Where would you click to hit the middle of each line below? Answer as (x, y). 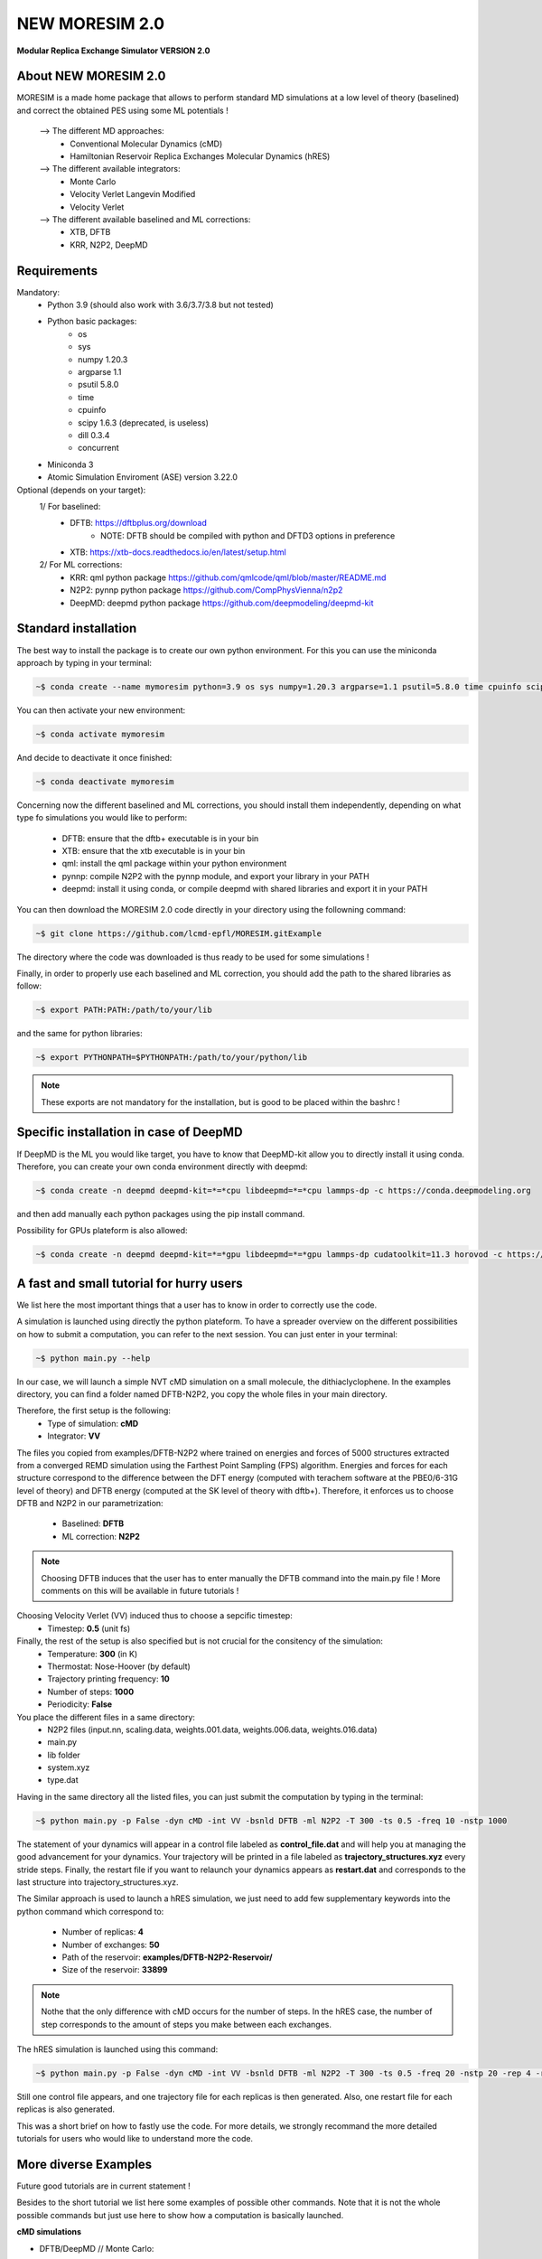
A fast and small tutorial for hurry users (130, 1283)
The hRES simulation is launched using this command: (117, 2049)
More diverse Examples (84, 2164)
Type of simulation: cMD (93, 1423)
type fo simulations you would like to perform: (102, 818)
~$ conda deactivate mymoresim (105, 781)
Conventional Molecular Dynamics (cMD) (146, 144)
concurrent (98, 448)
